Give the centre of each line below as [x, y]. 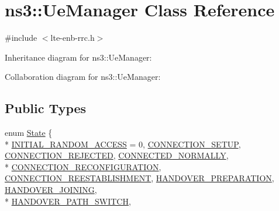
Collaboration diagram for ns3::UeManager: [83, 77]
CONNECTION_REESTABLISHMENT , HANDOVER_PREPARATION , [139, 178]
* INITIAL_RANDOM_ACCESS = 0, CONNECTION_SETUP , [123, 144]
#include [21, 38]
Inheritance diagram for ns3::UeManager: [78, 57]
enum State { [29, 133]
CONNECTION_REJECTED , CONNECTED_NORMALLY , [117, 155]
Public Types [46, 108]
